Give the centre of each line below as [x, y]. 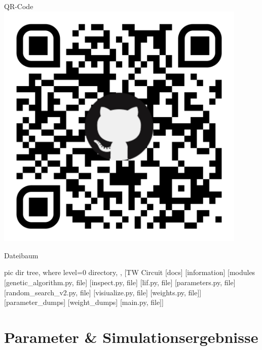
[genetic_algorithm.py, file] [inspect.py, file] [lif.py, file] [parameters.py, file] [120, 282]
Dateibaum [21, 255]
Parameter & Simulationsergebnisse [131, 337]
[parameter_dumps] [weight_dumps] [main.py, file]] [84, 302]
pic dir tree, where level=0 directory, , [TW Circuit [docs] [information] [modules [130, 272]
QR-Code [19, 6]
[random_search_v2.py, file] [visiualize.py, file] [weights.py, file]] [103, 292]
